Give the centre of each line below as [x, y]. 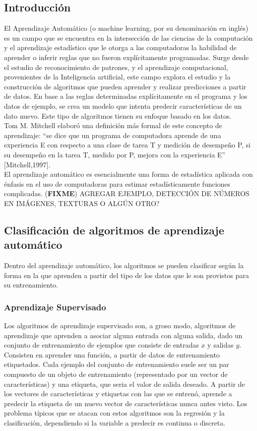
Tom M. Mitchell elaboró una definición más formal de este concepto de [113, 125]
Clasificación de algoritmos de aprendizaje [114, 230]
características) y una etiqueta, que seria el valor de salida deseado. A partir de [125, 384]
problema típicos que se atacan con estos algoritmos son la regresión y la [114, 413]
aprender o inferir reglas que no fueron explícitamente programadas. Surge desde [127, 57]
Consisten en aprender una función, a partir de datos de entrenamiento [112, 354]
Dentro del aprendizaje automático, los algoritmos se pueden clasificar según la [124, 265]
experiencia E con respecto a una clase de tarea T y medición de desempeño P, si [127, 145]
